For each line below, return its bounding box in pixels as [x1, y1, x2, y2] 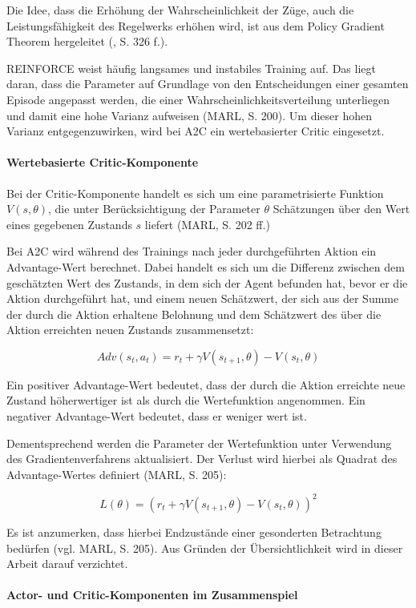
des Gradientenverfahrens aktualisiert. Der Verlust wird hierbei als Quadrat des [6, 450, 398, 467]
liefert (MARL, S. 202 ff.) [144, 215, 270, 232]
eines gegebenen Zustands [6, 215, 132, 232]
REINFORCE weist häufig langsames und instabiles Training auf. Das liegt [6, 59, 376, 76]
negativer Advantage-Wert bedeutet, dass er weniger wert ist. [6, 408, 307, 425]
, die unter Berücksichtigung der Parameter [48, 200, 261, 217]
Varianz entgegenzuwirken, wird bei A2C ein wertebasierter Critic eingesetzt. [6, 123, 385, 139]
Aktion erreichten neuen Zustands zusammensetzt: [6, 321, 254, 338]
